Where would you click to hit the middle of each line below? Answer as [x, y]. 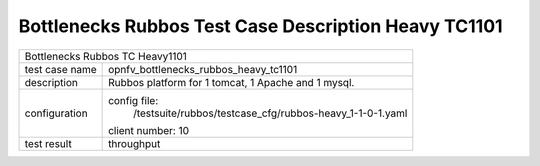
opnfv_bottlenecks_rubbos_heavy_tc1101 [203, 69]
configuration [56, 113]
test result [48, 143]
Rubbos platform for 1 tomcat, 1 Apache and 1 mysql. [231, 82]
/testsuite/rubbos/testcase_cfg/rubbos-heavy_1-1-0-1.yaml [270, 113]
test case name [60, 69]
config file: [133, 100]
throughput [134, 143]
